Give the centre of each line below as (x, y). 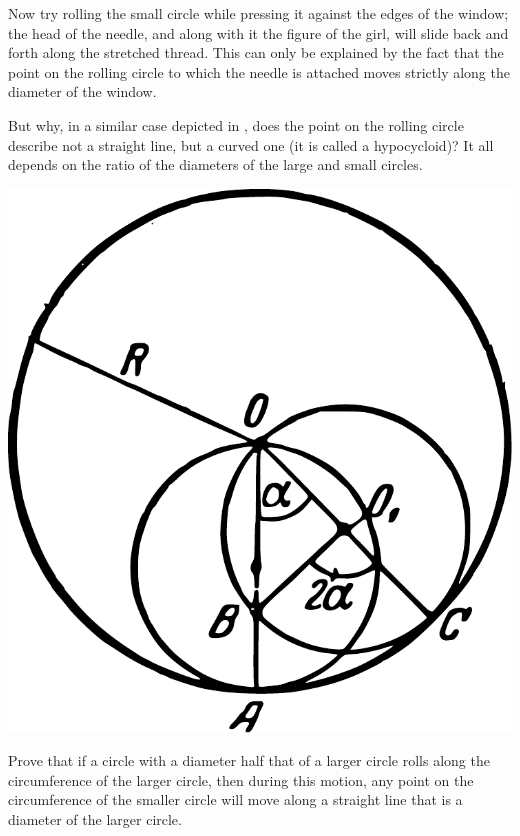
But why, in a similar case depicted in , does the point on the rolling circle (236, 124)
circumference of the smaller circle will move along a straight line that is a (235, 799)
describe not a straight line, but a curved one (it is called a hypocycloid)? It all (251, 144)
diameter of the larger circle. (95, 819)
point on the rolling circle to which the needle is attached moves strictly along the (259, 71)
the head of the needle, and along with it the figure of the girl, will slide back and (258, 32)
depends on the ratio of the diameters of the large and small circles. (215, 164)
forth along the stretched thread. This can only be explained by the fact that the (256, 52)
